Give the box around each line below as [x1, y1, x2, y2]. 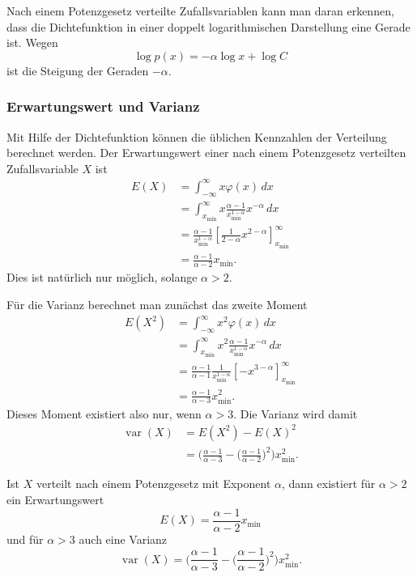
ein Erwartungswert [6, 491, 104, 508]
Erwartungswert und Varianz [6, 96, 200, 117]
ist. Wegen [6, 34, 58, 51]
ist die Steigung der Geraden [6, 62, 149, 78]
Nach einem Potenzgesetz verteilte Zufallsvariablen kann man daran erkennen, [6, 2, 394, 19]
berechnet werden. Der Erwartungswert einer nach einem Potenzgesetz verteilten [6, 144, 406, 161]
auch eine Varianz [79, 530, 168, 547]
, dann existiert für [282, 475, 376, 492]
